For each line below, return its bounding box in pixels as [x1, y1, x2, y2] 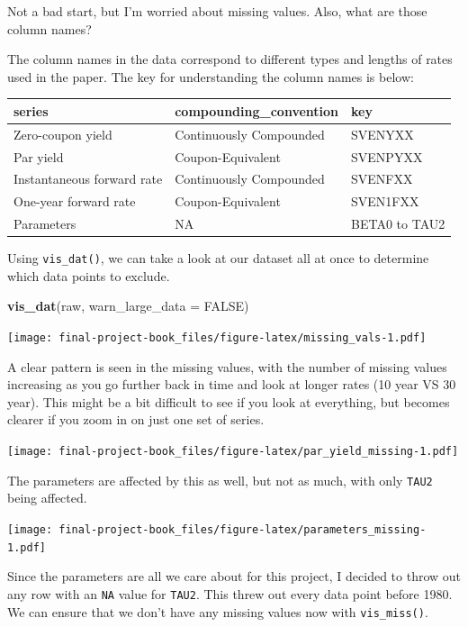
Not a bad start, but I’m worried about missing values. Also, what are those [7, 2, 427, 20]
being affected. [7, 488, 87, 507]
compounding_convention [175, 101, 339, 120]
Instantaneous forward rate [13, 169, 163, 188]
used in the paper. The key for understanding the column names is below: [7, 67, 414, 86]
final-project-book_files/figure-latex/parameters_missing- [58, 522, 427, 536]
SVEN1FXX [351, 192, 419, 211]
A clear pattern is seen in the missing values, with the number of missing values [7, 357, 447, 376]
